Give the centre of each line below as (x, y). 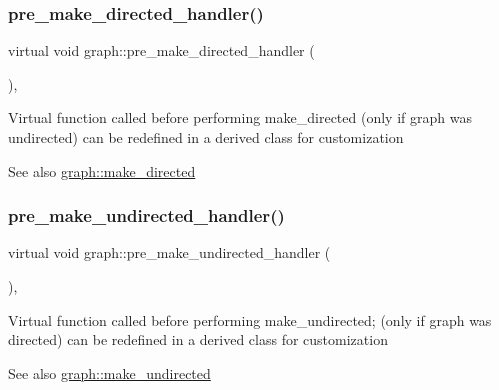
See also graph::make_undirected (109, 372)
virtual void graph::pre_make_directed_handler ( (161, 50)
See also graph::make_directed (102, 170)
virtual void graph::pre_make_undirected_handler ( (169, 252)
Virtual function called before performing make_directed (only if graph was (240, 117)
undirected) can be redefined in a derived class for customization (206, 137)
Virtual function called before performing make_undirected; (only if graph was (250, 319)
